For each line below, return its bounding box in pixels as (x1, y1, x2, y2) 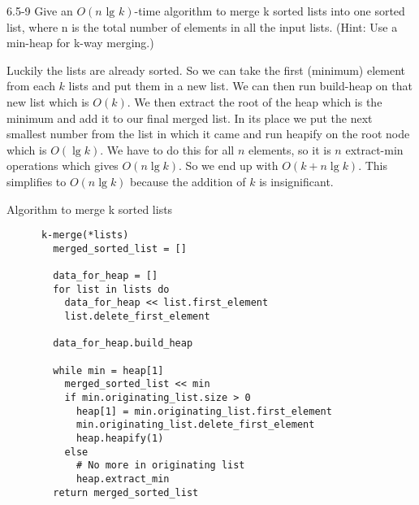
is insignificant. (259, 172, 334, 189)
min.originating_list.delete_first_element (76, 419, 315, 431)
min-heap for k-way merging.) (6, 34, 154, 51)
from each (6, 77, 55, 94)
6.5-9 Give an (6, 2, 73, 19)
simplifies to (6, 172, 67, 189)
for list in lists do (53, 283, 170, 295)
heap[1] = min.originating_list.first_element (76, 405, 332, 417)
